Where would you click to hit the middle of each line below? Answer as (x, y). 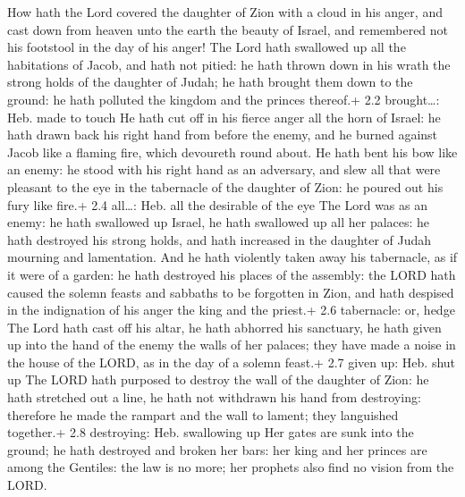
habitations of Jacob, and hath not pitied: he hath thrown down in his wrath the (229, 64)
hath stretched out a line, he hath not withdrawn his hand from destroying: (214, 397)
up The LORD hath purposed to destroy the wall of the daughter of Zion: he (218, 379)
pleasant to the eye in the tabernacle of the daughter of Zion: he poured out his (225, 186)
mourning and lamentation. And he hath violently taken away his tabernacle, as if (232, 257)
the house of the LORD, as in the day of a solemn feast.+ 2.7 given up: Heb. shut (232, 362)
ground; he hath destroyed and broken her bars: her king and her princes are (217, 449)
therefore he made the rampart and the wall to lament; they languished (203, 414)
